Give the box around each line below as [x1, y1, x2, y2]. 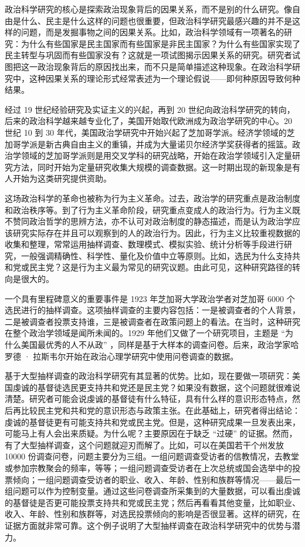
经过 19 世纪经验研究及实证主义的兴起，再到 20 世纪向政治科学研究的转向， [5, 103, 295, 115]
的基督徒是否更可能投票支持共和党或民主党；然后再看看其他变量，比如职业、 [5, 496, 300, 508]
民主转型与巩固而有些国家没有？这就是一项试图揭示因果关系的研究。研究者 [5, 49, 292, 61]
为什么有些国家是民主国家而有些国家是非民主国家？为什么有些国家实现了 [21, 37, 300, 49]
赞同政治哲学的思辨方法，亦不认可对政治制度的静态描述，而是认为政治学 [12, 215, 292, 227]
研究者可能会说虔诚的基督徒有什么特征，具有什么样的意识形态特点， [29, 392, 292, 405]
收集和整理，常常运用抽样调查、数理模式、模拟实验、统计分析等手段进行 [5, 238, 284, 250]
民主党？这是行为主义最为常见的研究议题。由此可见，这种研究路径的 [29, 261, 292, 273]
